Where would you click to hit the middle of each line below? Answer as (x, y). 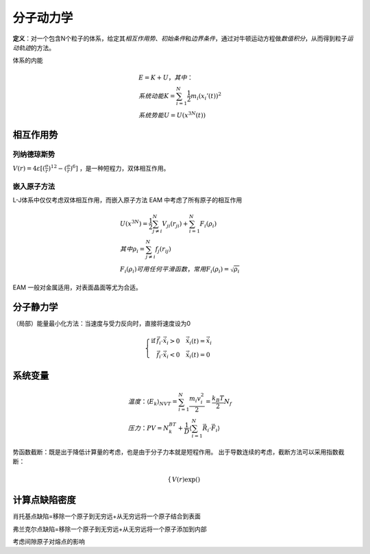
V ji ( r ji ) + (175, 224)
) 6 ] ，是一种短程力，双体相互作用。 (120, 168)
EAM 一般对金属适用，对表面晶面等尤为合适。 (77, 287)
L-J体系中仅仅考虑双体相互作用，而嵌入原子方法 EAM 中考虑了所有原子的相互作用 (127, 200)
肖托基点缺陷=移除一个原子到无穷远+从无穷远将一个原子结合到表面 (107, 516)
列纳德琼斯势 (34, 154)
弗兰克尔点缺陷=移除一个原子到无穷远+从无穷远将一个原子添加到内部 (110, 529)
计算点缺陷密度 (44, 500)
